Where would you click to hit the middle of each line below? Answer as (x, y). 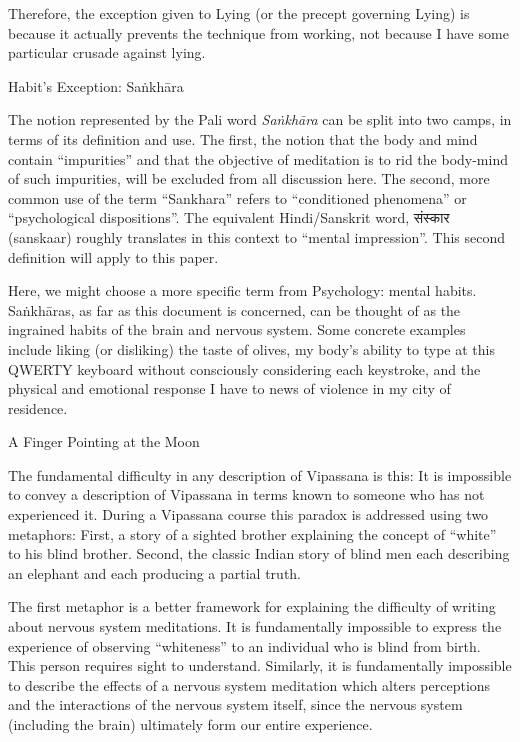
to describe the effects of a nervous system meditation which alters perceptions (249, 684)
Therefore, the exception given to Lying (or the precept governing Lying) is (239, 13)
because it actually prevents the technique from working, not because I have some (258, 32)
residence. (38, 407)
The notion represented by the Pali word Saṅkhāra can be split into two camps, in (260, 119)
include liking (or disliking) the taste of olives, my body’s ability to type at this (251, 348)
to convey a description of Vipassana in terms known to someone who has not (246, 494)
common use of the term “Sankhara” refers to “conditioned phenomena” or (237, 197)
